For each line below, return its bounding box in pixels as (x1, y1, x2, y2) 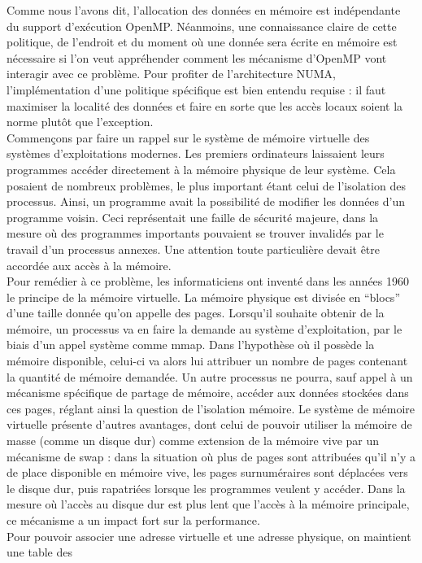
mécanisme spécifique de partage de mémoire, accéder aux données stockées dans (7, 384, 409, 401)
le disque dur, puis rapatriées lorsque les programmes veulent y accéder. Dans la (7, 479, 406, 496)
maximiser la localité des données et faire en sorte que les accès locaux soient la (7, 97, 403, 114)
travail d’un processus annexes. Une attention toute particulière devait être (7, 240, 381, 257)
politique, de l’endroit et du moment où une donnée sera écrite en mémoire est (7, 33, 398, 50)
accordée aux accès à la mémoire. (7, 256, 172, 273)
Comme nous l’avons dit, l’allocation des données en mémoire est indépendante (7, 2, 401, 18)
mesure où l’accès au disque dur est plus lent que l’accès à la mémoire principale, (7, 495, 410, 513)
